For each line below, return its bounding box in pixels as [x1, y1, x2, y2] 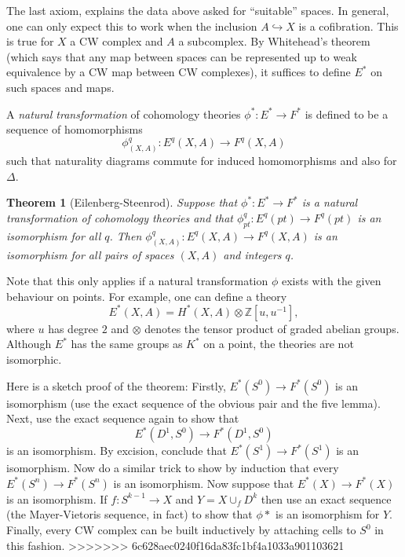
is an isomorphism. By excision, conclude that [6, 442, 227, 459]
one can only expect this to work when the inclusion [6, 17, 257, 34]
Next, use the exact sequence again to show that [6, 410, 239, 427]
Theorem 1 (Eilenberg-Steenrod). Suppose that [6, 194, 238, 211]
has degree [48, 320, 99, 336]
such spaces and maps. [6, 79, 115, 95]
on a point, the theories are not [203, 335, 354, 352]
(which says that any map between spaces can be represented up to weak [6, 48, 357, 64]
